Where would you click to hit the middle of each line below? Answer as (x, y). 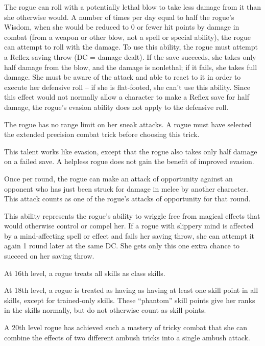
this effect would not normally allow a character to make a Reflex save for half (127, 97)
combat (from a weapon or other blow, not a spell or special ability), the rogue (127, 37)
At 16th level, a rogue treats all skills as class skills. (85, 273)
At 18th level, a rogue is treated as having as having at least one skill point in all (131, 290)
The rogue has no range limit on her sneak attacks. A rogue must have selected (128, 124)
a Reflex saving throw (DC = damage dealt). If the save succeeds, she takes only (130, 56)
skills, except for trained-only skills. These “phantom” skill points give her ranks (130, 300)
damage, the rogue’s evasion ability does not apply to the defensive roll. (116, 107)
